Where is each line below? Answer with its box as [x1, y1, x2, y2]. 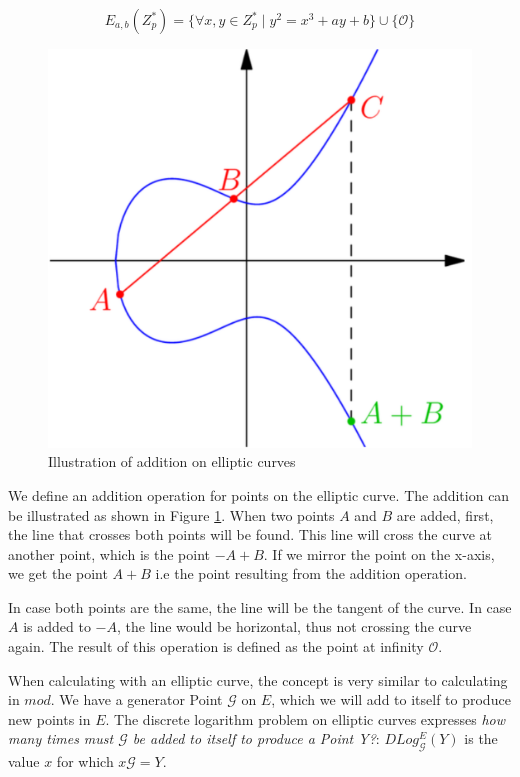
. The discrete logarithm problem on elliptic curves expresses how [105, 708, 505, 729]
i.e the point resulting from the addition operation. [155, 563, 467, 584]
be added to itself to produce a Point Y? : [132, 728, 380, 749]
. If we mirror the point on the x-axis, [263, 543, 495, 564]
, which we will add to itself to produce [271, 689, 511, 710]
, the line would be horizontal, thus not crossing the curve [116, 616, 472, 637]
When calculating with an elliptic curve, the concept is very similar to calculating [8, 669, 508, 690]
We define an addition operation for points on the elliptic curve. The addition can [8, 484, 510, 505]
